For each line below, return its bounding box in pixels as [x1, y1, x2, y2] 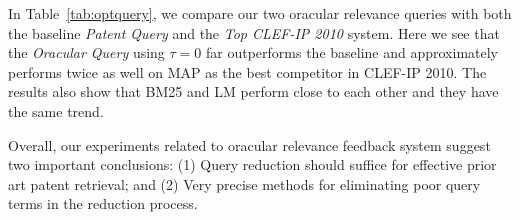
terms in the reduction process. [8, 193, 198, 214]
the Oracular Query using [8, 42, 165, 63]
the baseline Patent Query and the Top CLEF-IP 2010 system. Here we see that [8, 22, 500, 43]
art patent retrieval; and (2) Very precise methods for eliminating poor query [8, 173, 481, 194]
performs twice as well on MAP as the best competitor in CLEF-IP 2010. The [8, 61, 487, 82]
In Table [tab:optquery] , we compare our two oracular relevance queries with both [8, 3, 512, 23]
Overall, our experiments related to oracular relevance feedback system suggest [8, 134, 491, 155]
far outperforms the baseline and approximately [205, 42, 499, 63]
